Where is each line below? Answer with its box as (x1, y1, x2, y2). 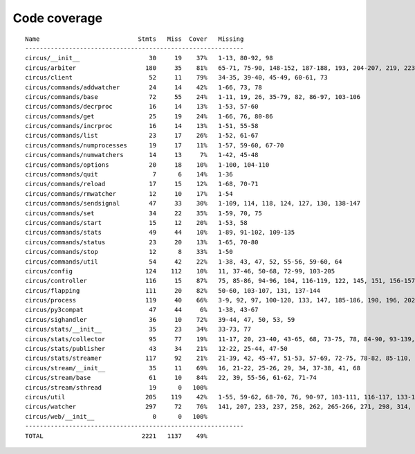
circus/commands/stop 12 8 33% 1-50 (25, 248, 233, 256)
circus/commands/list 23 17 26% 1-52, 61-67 (25, 131, 259, 140)
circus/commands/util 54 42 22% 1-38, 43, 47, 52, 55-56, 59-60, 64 (25, 257, 342, 266)
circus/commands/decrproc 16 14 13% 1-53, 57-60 (25, 102, 259, 111)
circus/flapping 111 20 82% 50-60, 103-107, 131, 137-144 (25, 287, 321, 294)
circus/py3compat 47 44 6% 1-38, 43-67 (25, 306, 259, 314)
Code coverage (12, 10, 103, 26)
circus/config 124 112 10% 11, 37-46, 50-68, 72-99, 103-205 (25, 267, 335, 275)
